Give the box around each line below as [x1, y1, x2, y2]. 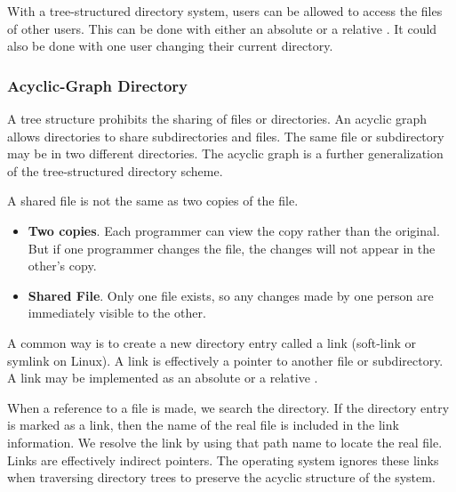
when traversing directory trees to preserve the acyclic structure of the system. [7, 468, 436, 487]
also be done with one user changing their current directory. [7, 36, 333, 55]
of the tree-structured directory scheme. [7, 161, 223, 180]
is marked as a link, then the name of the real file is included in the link [7, 415, 399, 434]
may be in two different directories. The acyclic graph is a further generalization [7, 144, 444, 163]
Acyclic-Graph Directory [7, 74, 188, 96]
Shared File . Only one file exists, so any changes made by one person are [28, 286, 434, 304]
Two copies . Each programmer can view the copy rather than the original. [28, 221, 440, 239]
